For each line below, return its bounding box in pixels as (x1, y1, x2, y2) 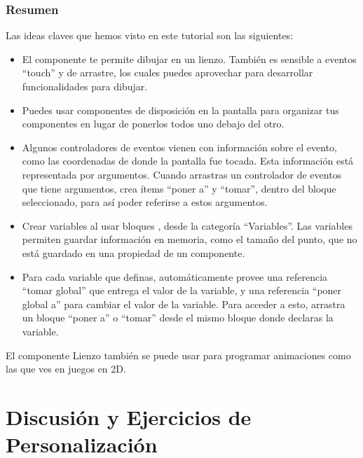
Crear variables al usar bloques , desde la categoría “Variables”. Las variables (22, 218, 352, 233)
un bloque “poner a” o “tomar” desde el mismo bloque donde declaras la (22, 310, 334, 325)
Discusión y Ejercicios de (6, 402, 252, 431)
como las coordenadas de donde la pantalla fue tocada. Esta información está (22, 153, 354, 168)
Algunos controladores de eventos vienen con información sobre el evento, (22, 139, 338, 154)
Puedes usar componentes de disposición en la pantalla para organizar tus (22, 102, 339, 117)
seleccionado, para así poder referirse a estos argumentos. (22, 195, 268, 209)
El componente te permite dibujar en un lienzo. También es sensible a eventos (22, 51, 357, 66)
